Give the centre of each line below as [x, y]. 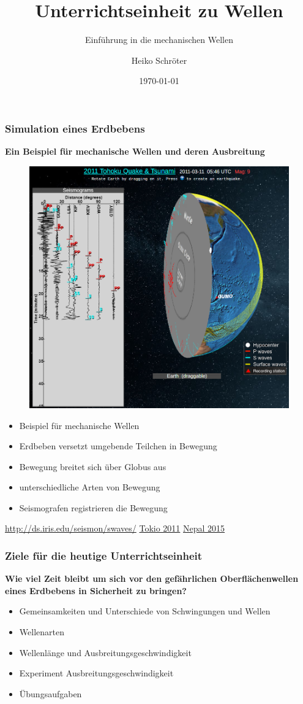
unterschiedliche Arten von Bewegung [90, 487]
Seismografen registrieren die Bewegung [93, 507]
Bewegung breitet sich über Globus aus [93, 466]
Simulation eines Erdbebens [75, 128]
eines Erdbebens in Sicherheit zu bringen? [96, 590]
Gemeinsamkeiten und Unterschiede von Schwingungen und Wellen [145, 611]
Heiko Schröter [159, 60]
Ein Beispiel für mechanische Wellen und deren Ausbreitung [135, 151]
